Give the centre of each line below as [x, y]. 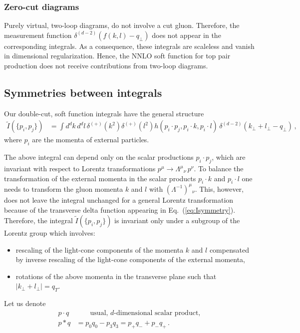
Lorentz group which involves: [50, 233]
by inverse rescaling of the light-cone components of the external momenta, [130, 259]
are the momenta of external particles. [91, 140]
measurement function [38, 35]
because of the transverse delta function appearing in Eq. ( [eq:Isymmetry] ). [120, 209]
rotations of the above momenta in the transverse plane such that [116, 276]
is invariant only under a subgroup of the [177, 220]
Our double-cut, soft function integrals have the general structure [104, 113]
